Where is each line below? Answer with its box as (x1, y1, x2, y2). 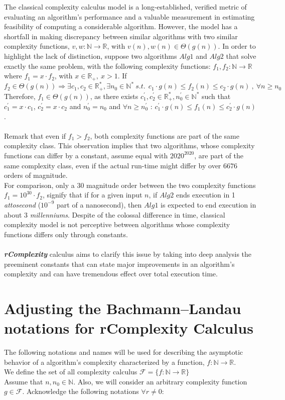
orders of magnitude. (4, 170, 68, 180)
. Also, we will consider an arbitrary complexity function (73, 376, 247, 386)
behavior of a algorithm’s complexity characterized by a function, (4, 356, 205, 367)
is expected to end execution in (161, 199, 256, 210)
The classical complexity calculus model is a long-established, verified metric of (4, 2, 247, 12)
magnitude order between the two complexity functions (86, 179, 256, 190)
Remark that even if (4, 130, 66, 141)
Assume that (4, 376, 43, 386)
